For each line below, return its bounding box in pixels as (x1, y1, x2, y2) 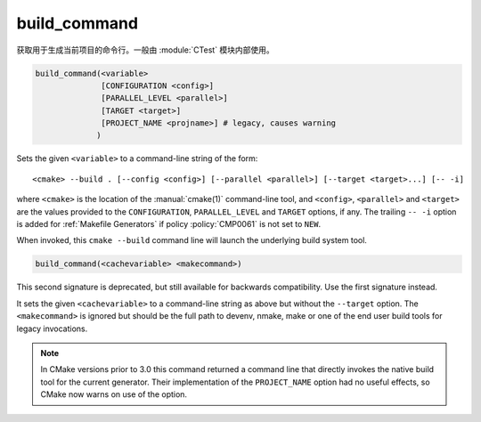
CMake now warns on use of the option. (40, 389, 187, 400)
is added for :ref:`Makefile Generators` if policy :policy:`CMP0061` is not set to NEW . (16, 219, 322, 230)
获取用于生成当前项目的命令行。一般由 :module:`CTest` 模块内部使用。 (16, 45, 275, 55)
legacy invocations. (16, 323, 88, 334)
